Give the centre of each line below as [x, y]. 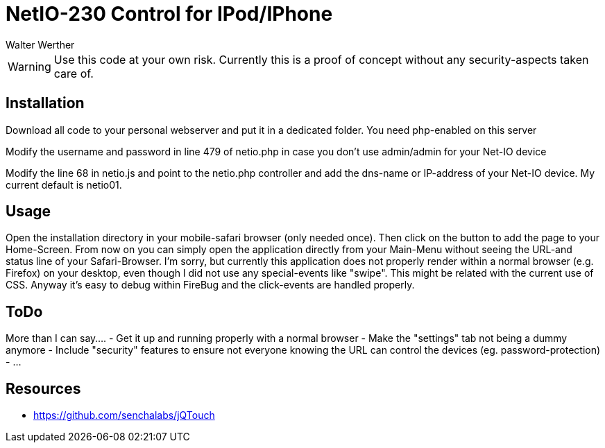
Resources [43, 388]
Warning [29, 66]
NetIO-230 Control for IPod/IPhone [169, 14]
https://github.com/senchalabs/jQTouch [124, 415]
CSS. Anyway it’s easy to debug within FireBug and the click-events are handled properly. [210, 285]
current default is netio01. [64, 184]
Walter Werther [40, 44]
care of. [74, 73]
